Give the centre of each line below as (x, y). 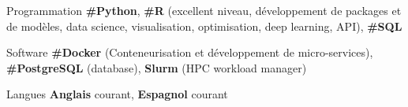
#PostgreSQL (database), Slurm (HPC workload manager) (157, 67)
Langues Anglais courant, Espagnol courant (117, 94)
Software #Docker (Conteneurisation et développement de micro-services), (190, 52)
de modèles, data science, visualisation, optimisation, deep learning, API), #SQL (204, 26)
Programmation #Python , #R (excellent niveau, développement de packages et (204, 10)
